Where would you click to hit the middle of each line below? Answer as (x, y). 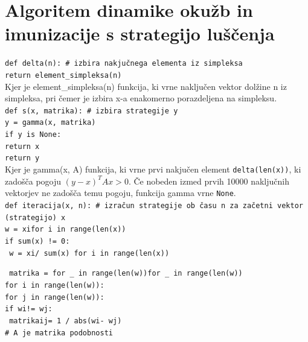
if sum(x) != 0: (37, 241)
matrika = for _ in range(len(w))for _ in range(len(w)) (126, 274)
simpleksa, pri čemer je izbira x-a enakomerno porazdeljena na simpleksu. (141, 98)
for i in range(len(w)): (55, 285)
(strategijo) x (35, 217)
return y (22, 158)
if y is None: (33, 135)
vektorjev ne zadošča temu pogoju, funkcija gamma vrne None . (120, 193)
